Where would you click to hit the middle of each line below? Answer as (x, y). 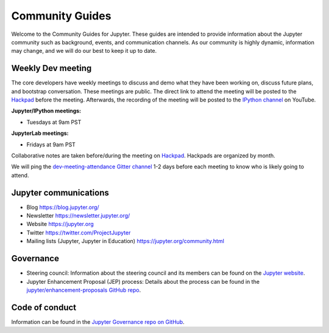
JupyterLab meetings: (40, 133)
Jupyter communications (60, 192)
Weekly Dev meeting (51, 68)
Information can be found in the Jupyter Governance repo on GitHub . (98, 321)
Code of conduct (44, 307)
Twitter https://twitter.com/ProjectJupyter (79, 232)
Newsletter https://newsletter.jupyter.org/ (78, 216)
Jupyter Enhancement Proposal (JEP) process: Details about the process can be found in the (143, 281)
